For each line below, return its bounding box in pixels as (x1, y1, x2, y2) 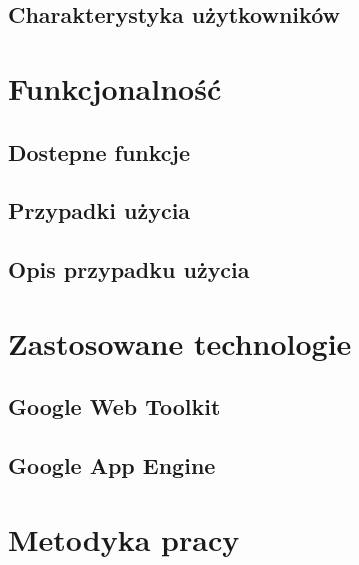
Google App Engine (8, 450, 216, 481)
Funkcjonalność (8, 67, 222, 108)
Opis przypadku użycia (8, 254, 250, 285)
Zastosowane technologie (8, 322, 352, 363)
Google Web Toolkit (8, 391, 221, 422)
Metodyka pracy (8, 518, 240, 559)
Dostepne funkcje (8, 136, 190, 167)
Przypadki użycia (8, 195, 191, 226)
